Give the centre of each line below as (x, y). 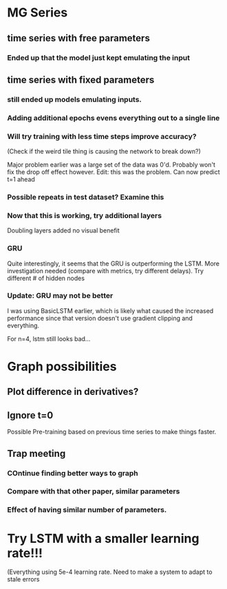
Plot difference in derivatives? (73, 392)
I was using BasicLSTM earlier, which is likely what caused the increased (110, 310)
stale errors (23, 579)
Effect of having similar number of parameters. (87, 510)
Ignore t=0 (30, 415)
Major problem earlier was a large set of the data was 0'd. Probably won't (111, 165)
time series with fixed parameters (81, 79)
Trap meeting (36, 453)
